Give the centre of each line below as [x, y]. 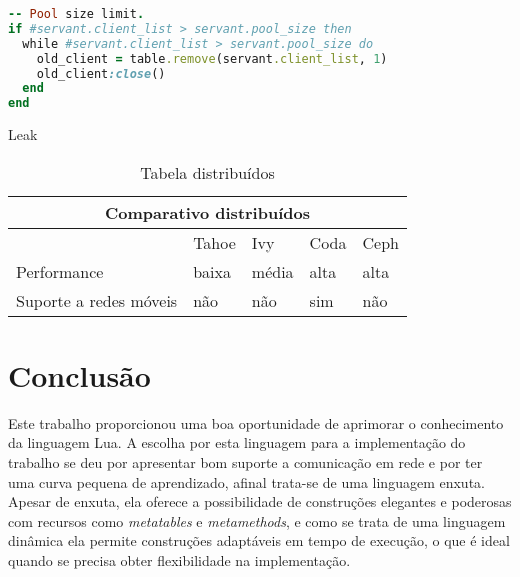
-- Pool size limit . [76, 14]
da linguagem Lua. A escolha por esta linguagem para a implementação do [237, 442]
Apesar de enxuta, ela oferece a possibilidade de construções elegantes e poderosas [260, 501]
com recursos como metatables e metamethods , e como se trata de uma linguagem [257, 520]
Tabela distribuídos [207, 172]
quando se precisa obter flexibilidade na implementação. [179, 560]
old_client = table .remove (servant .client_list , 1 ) [212, 58]
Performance [60, 271]
